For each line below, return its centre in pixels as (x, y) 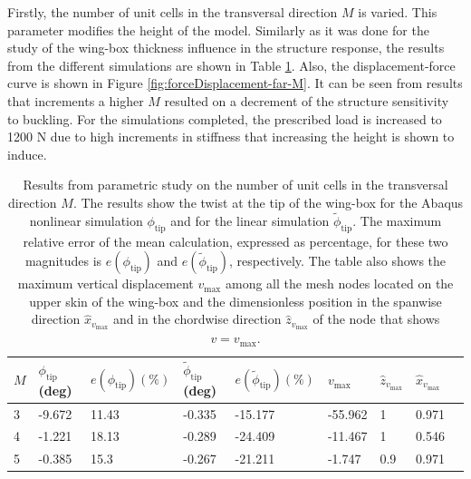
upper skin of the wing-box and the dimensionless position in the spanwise (235, 301)
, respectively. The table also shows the (337, 261)
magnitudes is (63, 261)
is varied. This (398, 12)
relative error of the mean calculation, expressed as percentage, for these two (235, 241)
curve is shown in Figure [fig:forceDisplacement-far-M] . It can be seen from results (235, 83)
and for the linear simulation (250, 220)
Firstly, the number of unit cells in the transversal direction (173, 12)
